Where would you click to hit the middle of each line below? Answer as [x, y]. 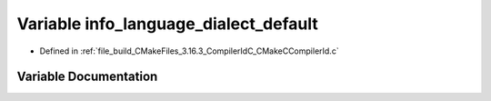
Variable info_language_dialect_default [167, 24]
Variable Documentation [87, 77]
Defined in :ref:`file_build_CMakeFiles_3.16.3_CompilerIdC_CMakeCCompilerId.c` [190, 51]
